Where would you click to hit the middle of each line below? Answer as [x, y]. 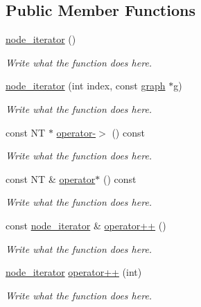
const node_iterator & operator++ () [86, 225]
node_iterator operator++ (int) [74, 272]
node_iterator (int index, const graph [86, 86]
